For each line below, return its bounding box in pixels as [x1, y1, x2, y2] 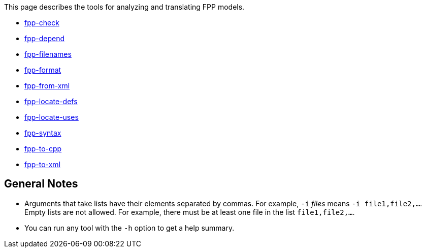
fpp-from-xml [24, 81, 70, 90]
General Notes [4, 177, 78, 191]
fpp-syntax [24, 129, 61, 137]
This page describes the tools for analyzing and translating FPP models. [4, 3, 245, 11]
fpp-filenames [24, 50, 72, 58]
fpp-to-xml [24, 160, 61, 169]
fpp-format [24, 66, 61, 74]
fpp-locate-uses [24, 113, 79, 121]
